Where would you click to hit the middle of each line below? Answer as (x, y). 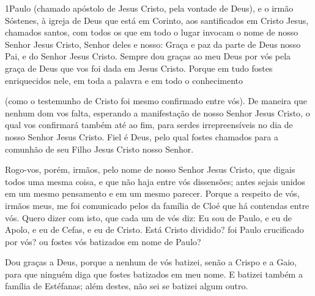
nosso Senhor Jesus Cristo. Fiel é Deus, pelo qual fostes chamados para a (142, 136)
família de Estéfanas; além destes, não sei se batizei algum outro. (127, 286)
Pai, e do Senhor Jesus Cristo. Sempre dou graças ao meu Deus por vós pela (148, 56)
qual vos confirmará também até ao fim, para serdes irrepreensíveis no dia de (149, 125)
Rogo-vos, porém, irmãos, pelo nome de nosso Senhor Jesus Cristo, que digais (150, 169)
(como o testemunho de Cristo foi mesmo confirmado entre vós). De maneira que (156, 101)
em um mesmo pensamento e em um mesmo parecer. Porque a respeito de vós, (152, 193)
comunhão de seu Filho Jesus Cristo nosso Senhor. (99, 149)
